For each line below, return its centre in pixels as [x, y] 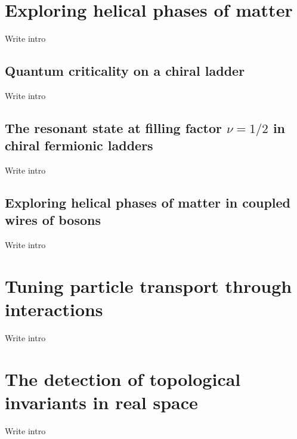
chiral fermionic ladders [79, 145]
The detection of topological [123, 378]
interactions [54, 309]
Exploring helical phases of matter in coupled [148, 203]
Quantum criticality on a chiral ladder [125, 71]
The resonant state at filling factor [113, 127]
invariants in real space [101, 402]
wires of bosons [53, 220]
